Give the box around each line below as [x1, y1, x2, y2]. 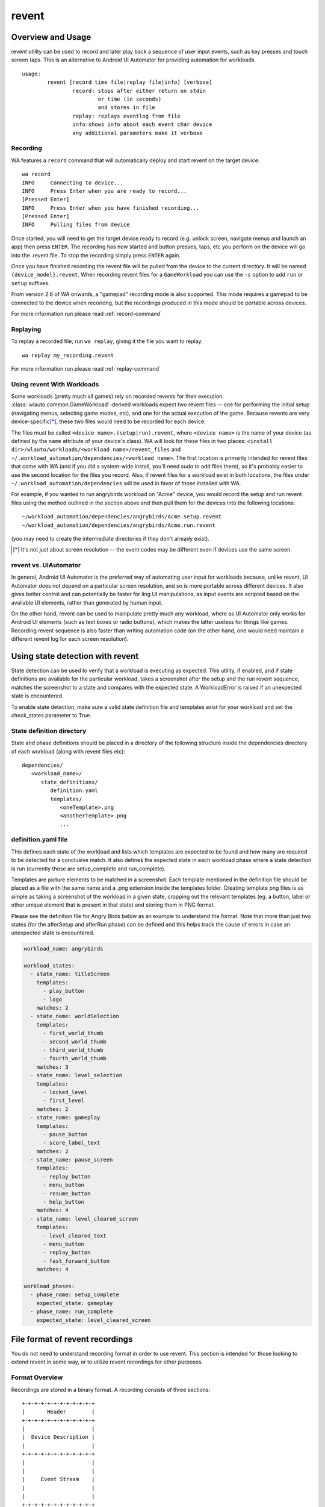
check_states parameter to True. [11, 712, 92, 719]
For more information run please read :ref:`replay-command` [11, 365, 161, 372]
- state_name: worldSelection [30, 1013, 120, 1020]
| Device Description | [22, 1433, 95, 1441]
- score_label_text [43, 1139, 101, 1147]
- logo [43, 996, 63, 1003]
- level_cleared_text [43, 1232, 107, 1239]
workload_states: [23, 962, 75, 969]
